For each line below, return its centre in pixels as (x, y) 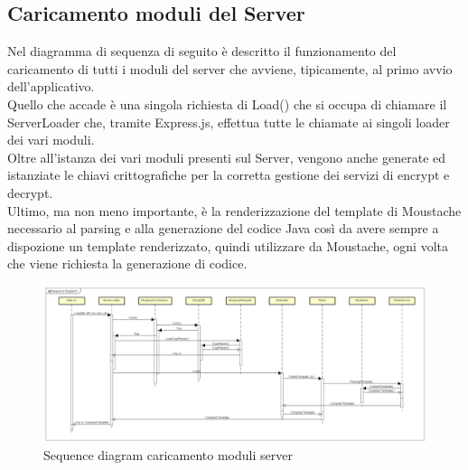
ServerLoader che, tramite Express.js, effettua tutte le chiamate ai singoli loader (229, 122)
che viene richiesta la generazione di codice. (127, 263)
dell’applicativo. (51, 86)
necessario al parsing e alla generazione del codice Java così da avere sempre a (223, 228)
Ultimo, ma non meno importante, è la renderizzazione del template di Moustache (234, 210)
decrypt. (30, 192)
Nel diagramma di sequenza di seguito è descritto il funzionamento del (202, 51)
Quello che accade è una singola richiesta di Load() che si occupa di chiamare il (227, 103)
